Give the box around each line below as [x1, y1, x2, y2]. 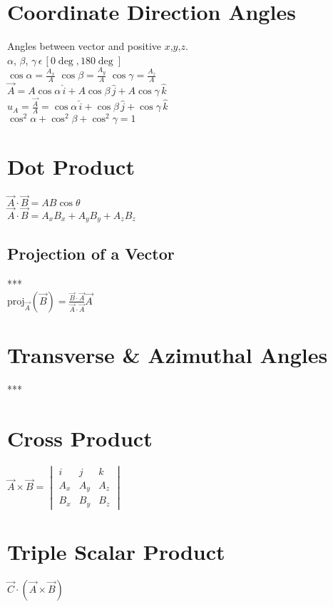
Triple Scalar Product [7, 537, 225, 566]
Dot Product [7, 152, 135, 181]
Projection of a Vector [7, 243, 175, 265]
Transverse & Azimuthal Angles [7, 340, 328, 369]
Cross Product [7, 423, 153, 452]
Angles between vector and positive [7, 39, 162, 53]
